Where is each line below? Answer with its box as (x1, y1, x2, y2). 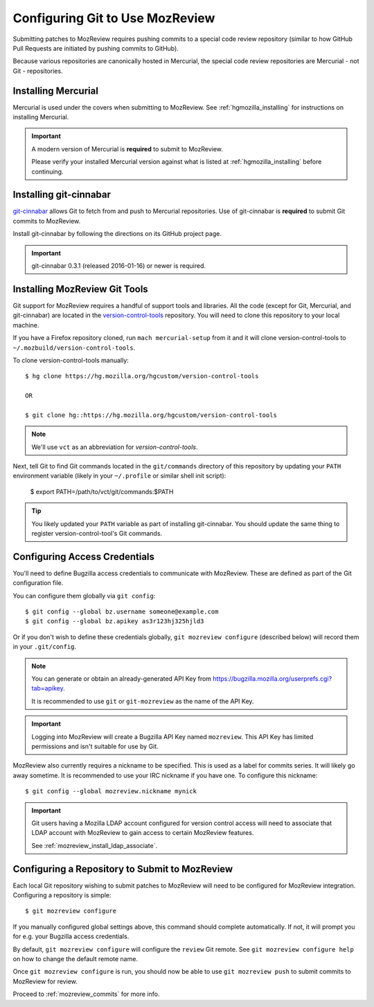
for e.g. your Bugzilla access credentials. (12, 932, 130, 940)
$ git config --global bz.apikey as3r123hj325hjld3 (25, 618, 204, 625)
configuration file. (12, 579, 64, 587)
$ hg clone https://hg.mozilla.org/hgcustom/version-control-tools (25, 372, 259, 380)
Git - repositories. (12, 67, 63, 75)
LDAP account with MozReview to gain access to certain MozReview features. (31, 829, 254, 837)
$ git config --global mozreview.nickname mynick (25, 788, 197, 795)
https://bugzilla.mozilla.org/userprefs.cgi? (212, 675, 332, 683)
